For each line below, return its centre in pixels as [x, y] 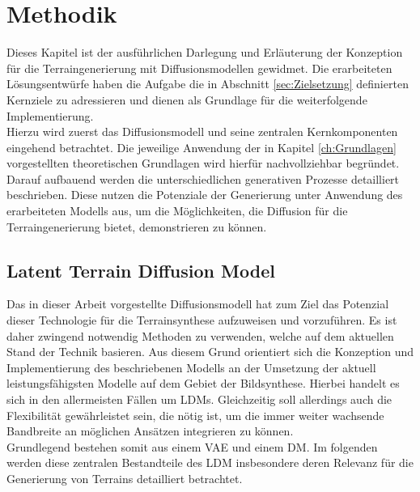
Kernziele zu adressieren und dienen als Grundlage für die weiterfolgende [187, 99]
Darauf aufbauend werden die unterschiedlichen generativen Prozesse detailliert [203, 178]
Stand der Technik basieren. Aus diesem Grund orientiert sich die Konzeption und [210, 352]
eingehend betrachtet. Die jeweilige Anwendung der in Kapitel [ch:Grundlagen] [202, 147]
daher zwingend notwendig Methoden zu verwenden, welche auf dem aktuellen [200, 335]
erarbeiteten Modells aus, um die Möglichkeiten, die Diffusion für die [177, 211]
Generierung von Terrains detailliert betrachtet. [125, 478]
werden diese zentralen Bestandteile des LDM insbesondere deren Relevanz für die [210, 462]
